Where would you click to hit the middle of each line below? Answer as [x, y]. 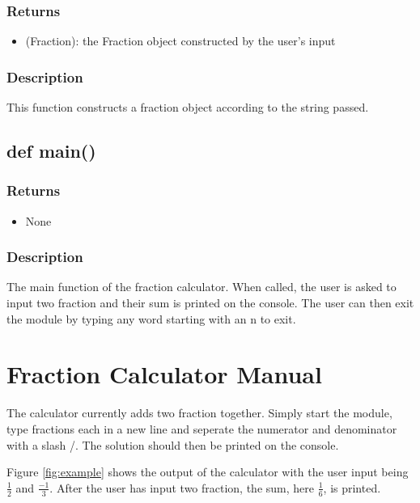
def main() [51, 151]
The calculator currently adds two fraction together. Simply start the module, [199, 413]
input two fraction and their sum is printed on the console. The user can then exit [210, 303]
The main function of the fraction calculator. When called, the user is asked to [202, 287]
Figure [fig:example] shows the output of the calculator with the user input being [208, 472]
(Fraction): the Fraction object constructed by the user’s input [180, 41]
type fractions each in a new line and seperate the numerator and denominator [202, 428]
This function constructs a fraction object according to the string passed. [188, 107]
